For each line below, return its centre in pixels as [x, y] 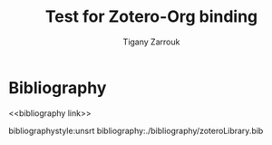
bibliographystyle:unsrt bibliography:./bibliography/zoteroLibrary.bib [136, 130]
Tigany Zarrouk [151, 42]
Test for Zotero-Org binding [151, 17]
